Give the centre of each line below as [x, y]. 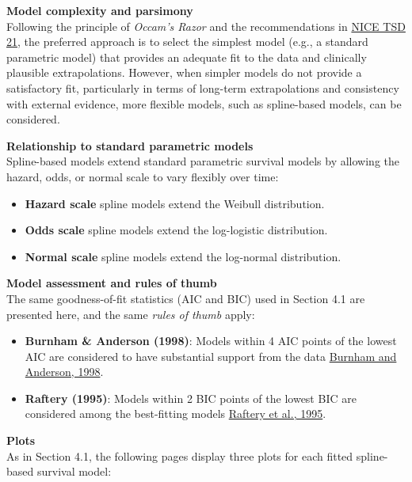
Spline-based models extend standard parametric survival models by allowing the [203, 161]
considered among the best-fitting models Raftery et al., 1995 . [175, 414]
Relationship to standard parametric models [130, 145]
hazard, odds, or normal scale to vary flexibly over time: [143, 176]
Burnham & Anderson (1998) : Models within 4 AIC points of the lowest [211, 341]
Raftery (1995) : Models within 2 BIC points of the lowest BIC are [191, 398]
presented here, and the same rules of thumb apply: [131, 314]
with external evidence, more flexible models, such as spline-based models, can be [204, 103]
